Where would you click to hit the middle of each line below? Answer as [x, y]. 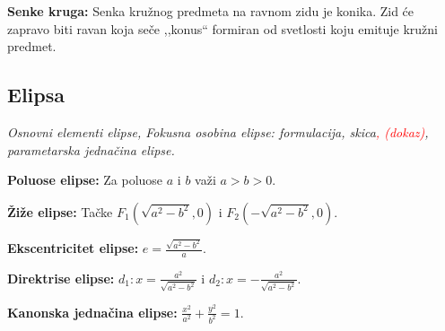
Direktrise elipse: [61, 278]
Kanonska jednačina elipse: [92, 312]
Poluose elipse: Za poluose [85, 180]
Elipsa [36, 95]
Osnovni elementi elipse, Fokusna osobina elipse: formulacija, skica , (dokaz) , [218, 131]
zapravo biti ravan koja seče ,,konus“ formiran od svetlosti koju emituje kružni [223, 28]
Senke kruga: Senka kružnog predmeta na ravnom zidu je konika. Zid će [211, 11]
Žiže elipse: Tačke [60, 211]
